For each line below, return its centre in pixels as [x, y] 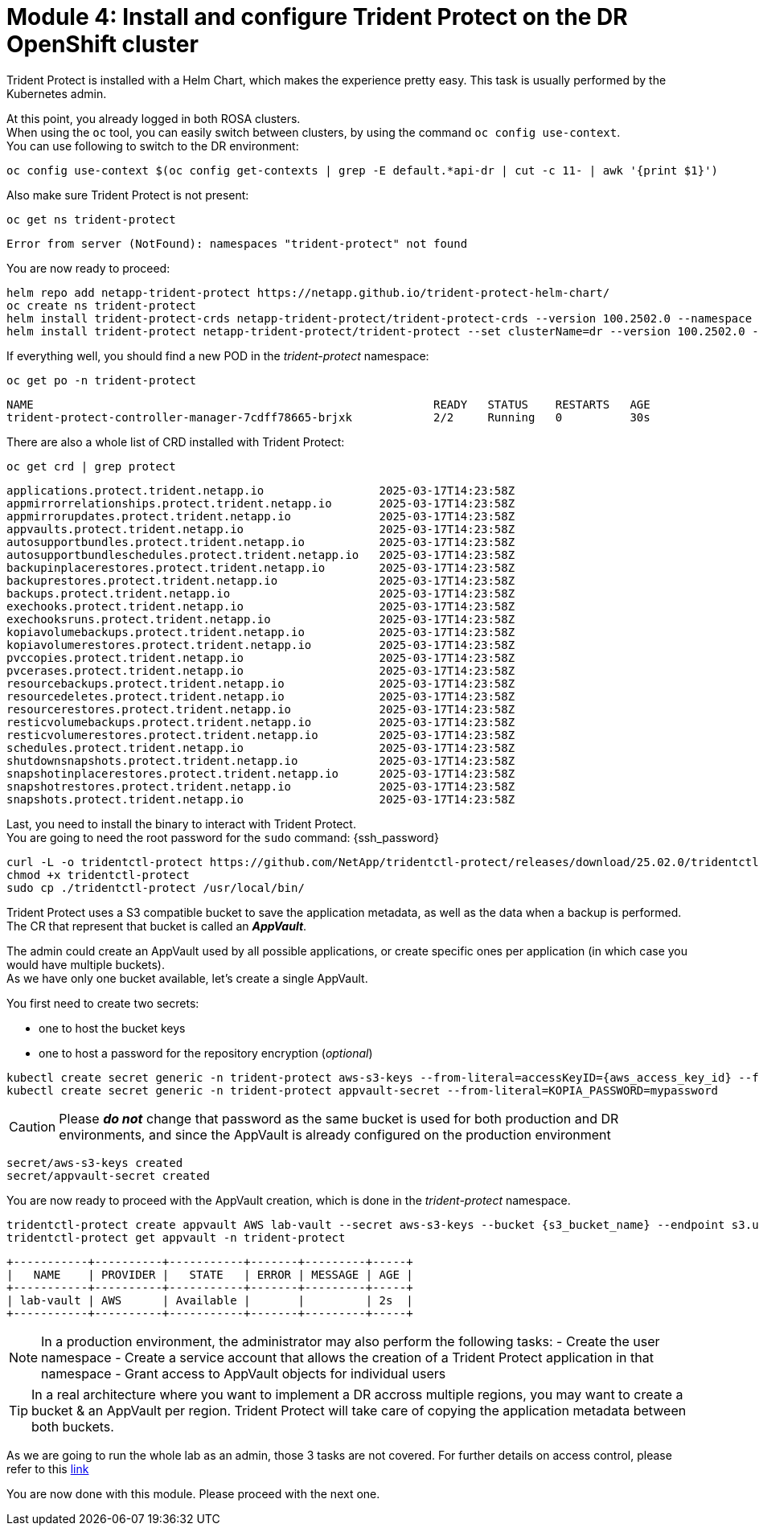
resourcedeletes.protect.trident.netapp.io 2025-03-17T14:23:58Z [261, 696]
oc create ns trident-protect [102, 305]
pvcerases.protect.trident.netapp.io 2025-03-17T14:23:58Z [261, 670]
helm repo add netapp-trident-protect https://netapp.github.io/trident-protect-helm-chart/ [308, 292]
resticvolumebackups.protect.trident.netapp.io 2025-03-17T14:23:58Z [261, 722]
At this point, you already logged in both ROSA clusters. [154, 118]
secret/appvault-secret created [108, 1175]
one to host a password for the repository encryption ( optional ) [206, 1053]
